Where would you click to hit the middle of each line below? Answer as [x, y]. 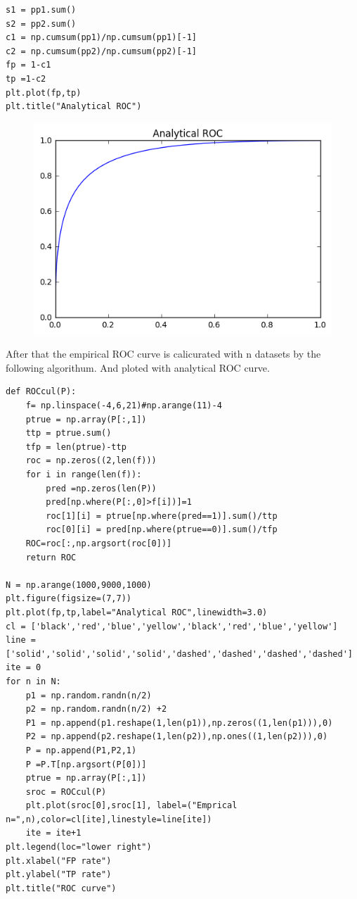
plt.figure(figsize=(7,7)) [69, 599]
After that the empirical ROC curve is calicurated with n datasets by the [163, 354]
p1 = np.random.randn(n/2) [89, 695]
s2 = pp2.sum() [41, 24]
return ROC [51, 557]
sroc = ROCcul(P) [66, 792]
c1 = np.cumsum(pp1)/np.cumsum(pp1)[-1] [102, 38]
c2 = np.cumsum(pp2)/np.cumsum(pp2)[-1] [102, 51]
